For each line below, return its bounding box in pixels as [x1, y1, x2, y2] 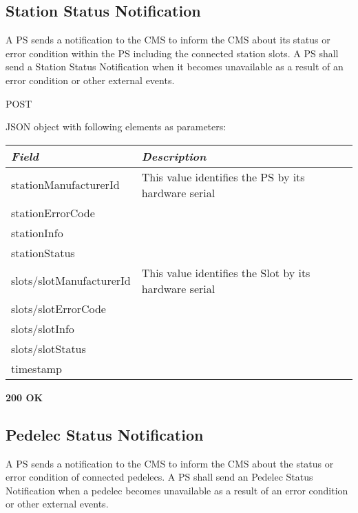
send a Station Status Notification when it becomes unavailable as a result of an [6, 59, 344, 74]
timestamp [11, 360, 62, 376]
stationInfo [11, 224, 63, 241]
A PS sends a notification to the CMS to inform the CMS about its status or [6, 32, 330, 47]
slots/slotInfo [11, 320, 74, 336]
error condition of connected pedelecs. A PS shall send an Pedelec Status [6, 470, 313, 484]
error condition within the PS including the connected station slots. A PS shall [6, 46, 339, 60]
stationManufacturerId [11, 177, 120, 193]
